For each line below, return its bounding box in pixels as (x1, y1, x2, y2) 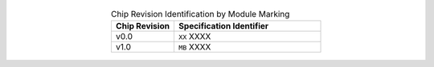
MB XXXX (178, 41, 211, 53)
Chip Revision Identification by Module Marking (111, 9, 290, 20)
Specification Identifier (178, 21, 269, 32)
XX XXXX (178, 31, 211, 42)
